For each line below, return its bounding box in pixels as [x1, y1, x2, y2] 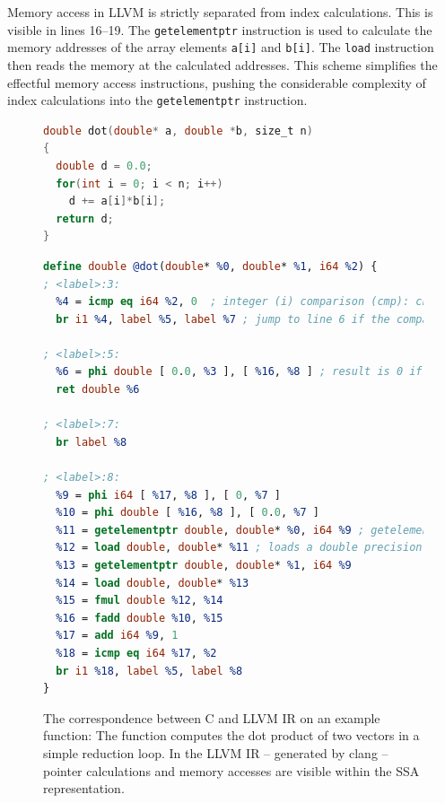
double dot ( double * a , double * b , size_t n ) [43, 124, 313, 137]
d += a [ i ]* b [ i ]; [68, 195, 166, 208]
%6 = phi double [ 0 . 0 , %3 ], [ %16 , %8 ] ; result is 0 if [56, 365, 423, 379]
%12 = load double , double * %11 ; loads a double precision [56, 541, 423, 554]
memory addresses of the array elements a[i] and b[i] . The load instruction [7, 38, 434, 57]
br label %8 [56, 435, 127, 449]
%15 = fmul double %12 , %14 [56, 594, 223, 607]
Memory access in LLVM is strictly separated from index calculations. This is [7, 3, 433, 21]
